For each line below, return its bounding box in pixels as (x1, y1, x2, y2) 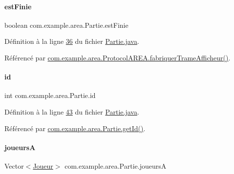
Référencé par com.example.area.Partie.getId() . (4, 123, 146, 133)
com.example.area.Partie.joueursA (64, 160, 167, 171)
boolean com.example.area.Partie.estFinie (4, 19, 128, 30)
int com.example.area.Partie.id (4, 90, 96, 100)
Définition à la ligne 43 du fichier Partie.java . (4, 106, 139, 116)
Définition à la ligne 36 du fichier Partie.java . (4, 36, 139, 46)
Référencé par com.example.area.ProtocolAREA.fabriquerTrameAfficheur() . (4, 52, 231, 62)
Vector (4, 160, 24, 171)
